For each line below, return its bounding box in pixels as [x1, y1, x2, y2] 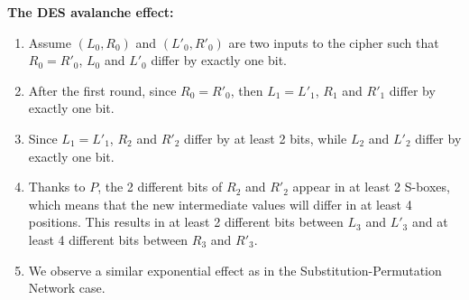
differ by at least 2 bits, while [183, 128, 347, 147]
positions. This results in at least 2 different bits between [28, 212, 344, 231]
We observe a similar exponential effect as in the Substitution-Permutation [28, 260, 442, 279]
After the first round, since [28, 80, 177, 99]
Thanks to [28, 177, 86, 196]
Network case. [28, 278, 106, 297]
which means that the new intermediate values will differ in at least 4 [28, 194, 412, 213]
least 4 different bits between [28, 230, 189, 248]
